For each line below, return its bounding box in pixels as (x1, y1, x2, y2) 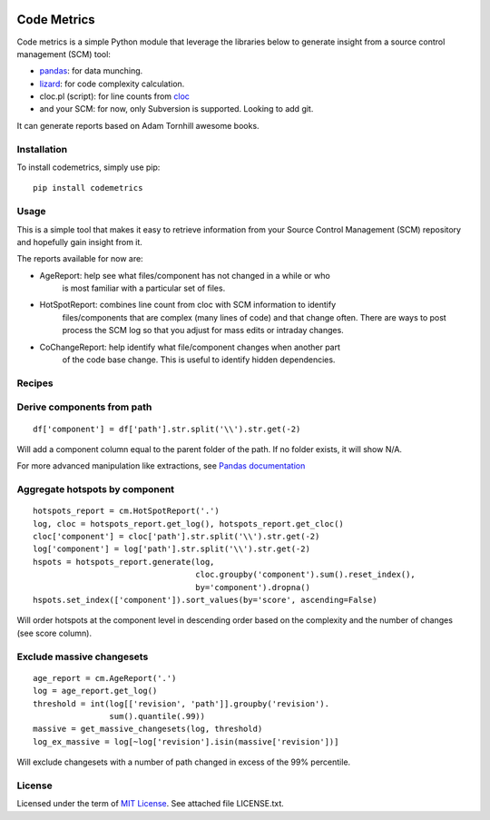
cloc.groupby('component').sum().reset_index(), (195, 569, 416, 580)
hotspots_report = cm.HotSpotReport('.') (33, 506, 220, 517)
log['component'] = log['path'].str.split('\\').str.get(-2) (33, 544, 310, 554)
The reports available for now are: (16, 253, 144, 264)
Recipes (16, 377, 54, 390)
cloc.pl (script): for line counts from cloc (39, 91, 191, 102)
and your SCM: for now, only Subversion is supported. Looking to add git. (39, 104, 314, 114)
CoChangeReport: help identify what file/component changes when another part (39, 341, 340, 352)
